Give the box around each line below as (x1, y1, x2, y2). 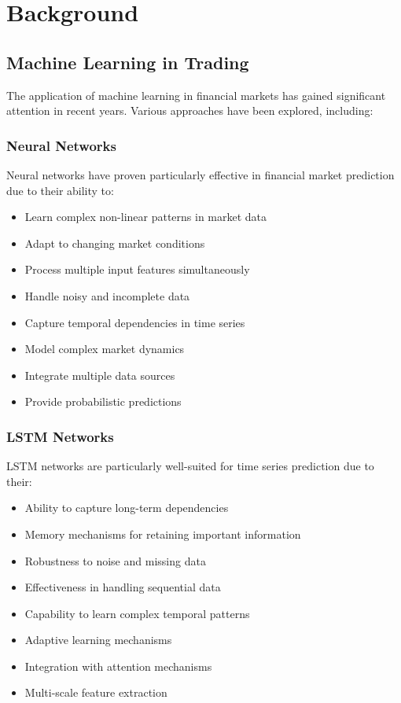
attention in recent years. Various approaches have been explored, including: (6, 102, 373, 119)
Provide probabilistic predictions (24, 393, 182, 410)
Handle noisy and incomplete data (24, 287, 190, 304)
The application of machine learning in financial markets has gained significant (6, 86, 386, 103)
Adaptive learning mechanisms (24, 631, 172, 648)
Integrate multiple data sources (24, 366, 175, 383)
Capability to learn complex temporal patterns (24, 605, 250, 621)
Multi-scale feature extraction (24, 684, 167, 701)
